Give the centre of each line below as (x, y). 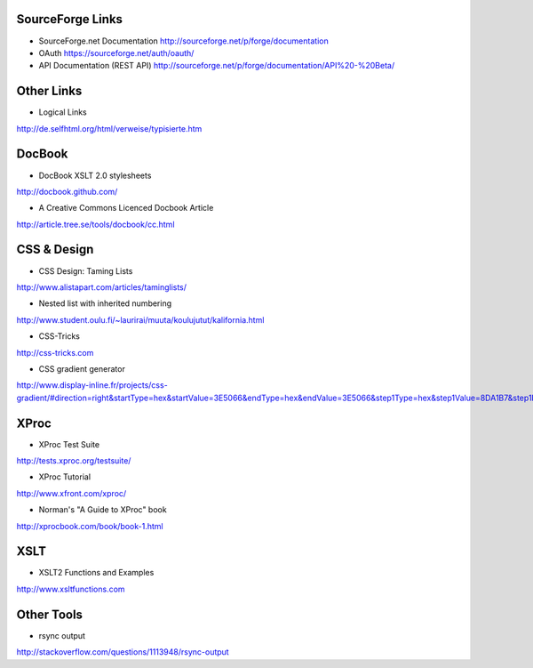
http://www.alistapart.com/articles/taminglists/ (101, 287)
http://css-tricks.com (55, 352)
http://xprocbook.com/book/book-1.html (90, 526)
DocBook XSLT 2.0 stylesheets (95, 175)
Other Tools (50, 614)
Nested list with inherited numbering (105, 303)
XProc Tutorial (65, 477)
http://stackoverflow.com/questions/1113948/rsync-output (123, 652)
